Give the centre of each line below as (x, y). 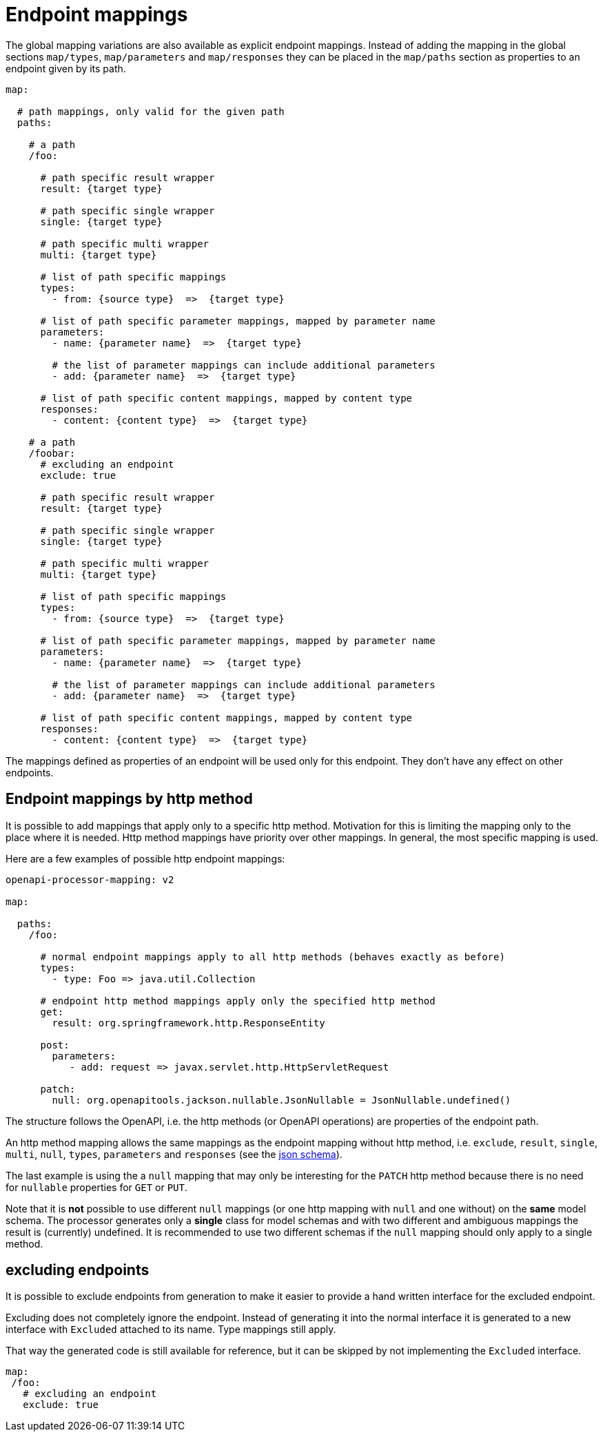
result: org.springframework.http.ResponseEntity (188, 1023)
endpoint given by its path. (66, 68)
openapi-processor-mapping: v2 (90, 879)
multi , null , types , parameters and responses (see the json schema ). (174, 1154)
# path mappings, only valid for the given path (151, 111)
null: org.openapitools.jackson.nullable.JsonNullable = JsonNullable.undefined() (282, 1100)
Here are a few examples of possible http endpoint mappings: (145, 858)
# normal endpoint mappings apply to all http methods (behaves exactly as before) (273, 957)
